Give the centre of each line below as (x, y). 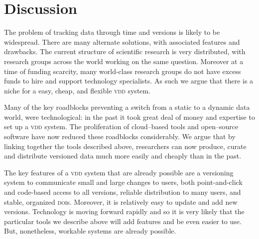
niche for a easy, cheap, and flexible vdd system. (77, 90)
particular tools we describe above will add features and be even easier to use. (123, 221)
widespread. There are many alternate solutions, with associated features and (122, 41)
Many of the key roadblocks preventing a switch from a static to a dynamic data (127, 107)
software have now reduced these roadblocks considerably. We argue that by (120, 136)
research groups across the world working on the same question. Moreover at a (124, 61)
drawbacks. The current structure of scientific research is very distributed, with (125, 51)
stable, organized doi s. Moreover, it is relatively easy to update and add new (121, 201)
